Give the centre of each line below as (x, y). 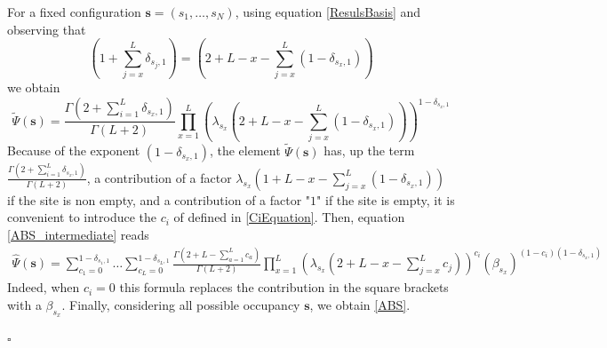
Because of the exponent (74, 150)
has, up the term (369, 150)
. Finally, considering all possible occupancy (181, 304)
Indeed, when (44, 287)
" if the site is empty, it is (386, 199)
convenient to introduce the (82, 217)
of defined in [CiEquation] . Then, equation (289, 217)
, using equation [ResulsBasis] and (328, 12)
